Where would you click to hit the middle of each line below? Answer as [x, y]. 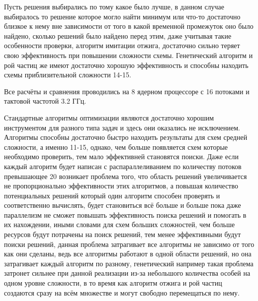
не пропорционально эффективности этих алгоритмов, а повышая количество [121, 186]
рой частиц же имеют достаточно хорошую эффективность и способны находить [126, 65]
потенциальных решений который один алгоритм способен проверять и [112, 195]
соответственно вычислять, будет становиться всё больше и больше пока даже [123, 205]
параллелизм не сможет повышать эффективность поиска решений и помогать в [125, 214]
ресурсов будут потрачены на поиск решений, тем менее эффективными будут [123, 234]
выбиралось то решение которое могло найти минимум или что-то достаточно [122, 16]
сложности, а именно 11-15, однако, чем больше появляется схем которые [116, 147]
